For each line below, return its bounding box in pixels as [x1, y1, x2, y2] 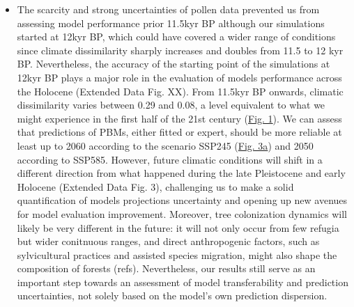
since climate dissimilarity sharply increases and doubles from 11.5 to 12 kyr [17, 42, 344, 57]
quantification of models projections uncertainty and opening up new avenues [17, 193, 348, 207]
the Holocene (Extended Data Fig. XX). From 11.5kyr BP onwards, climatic [17, 84, 344, 98]
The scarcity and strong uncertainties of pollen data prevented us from [17, 2, 320, 16]
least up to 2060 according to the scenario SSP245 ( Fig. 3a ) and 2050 [17, 138, 314, 152]
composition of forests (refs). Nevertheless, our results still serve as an [17, 261, 316, 276]
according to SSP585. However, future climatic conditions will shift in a [17, 152, 323, 166]
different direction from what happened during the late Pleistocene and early [17, 166, 346, 180]
